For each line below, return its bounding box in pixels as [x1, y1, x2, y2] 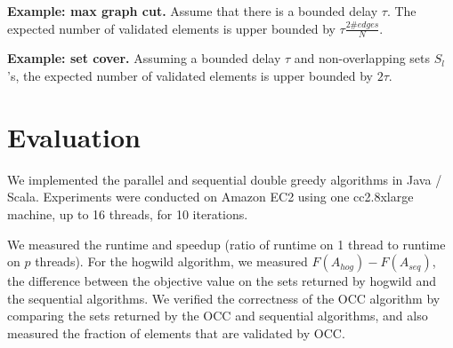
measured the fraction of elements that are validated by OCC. [7, 323, 345, 342]
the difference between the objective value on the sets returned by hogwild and [7, 272, 437, 290]
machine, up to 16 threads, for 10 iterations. [7, 204, 248, 223]
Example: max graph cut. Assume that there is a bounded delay [7, 2, 378, 20]
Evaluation [7, 118, 141, 154]
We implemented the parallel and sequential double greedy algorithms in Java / [7, 170, 442, 188]
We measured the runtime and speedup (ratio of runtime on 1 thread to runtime [7, 234, 446, 253]
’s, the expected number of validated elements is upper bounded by [7, 67, 373, 85]
